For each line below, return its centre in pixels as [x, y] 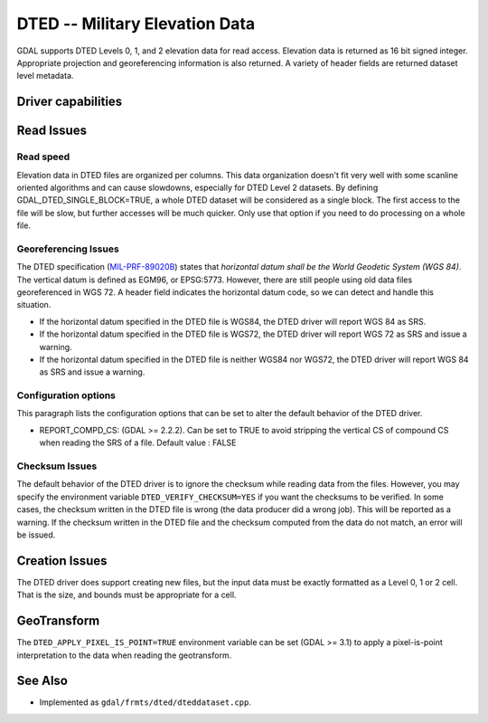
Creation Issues [62, 561]
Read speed [43, 157]
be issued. [36, 535]
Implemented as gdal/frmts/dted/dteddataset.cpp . [145, 702]
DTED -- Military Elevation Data [136, 24]
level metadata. [45, 76]
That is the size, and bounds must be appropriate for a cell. [127, 595]
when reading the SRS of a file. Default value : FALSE [138, 442]
